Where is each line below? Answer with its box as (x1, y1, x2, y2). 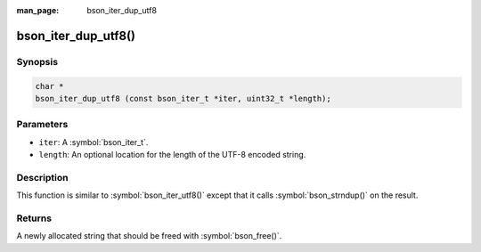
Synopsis (16, 55, 58, 68)
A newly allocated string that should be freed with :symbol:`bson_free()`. (16, 231, 282, 241)
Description (16, 171, 69, 183)
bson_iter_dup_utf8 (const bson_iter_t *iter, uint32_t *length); (35, 93, 331, 103)
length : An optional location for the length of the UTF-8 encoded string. (38, 150, 306, 160)
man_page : (16, 5, 60, 15)
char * (35, 81, 64, 91)
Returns (16, 212, 53, 224)
